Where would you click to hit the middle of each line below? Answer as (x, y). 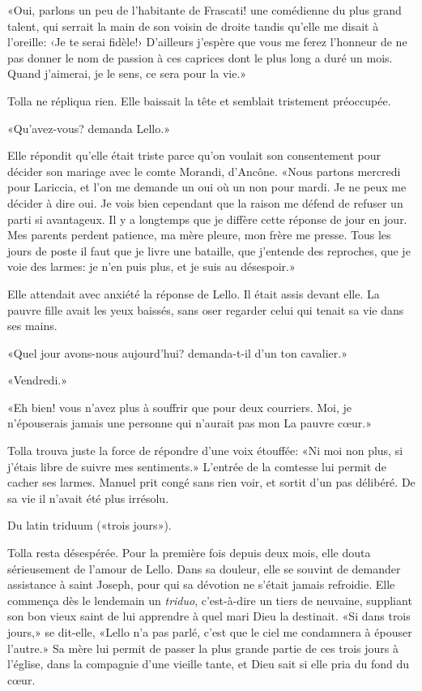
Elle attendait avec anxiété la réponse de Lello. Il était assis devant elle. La (194, 293)
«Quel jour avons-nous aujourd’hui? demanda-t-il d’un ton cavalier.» (177, 352)
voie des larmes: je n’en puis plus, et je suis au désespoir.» (151, 266)
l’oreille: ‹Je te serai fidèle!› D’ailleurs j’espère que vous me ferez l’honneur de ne (207, 42)
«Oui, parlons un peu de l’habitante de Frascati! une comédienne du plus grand (205, 10)
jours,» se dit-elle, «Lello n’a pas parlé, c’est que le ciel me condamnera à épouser (210, 632)
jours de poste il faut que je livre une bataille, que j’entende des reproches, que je (209, 250)
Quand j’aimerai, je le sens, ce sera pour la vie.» (127, 73)
